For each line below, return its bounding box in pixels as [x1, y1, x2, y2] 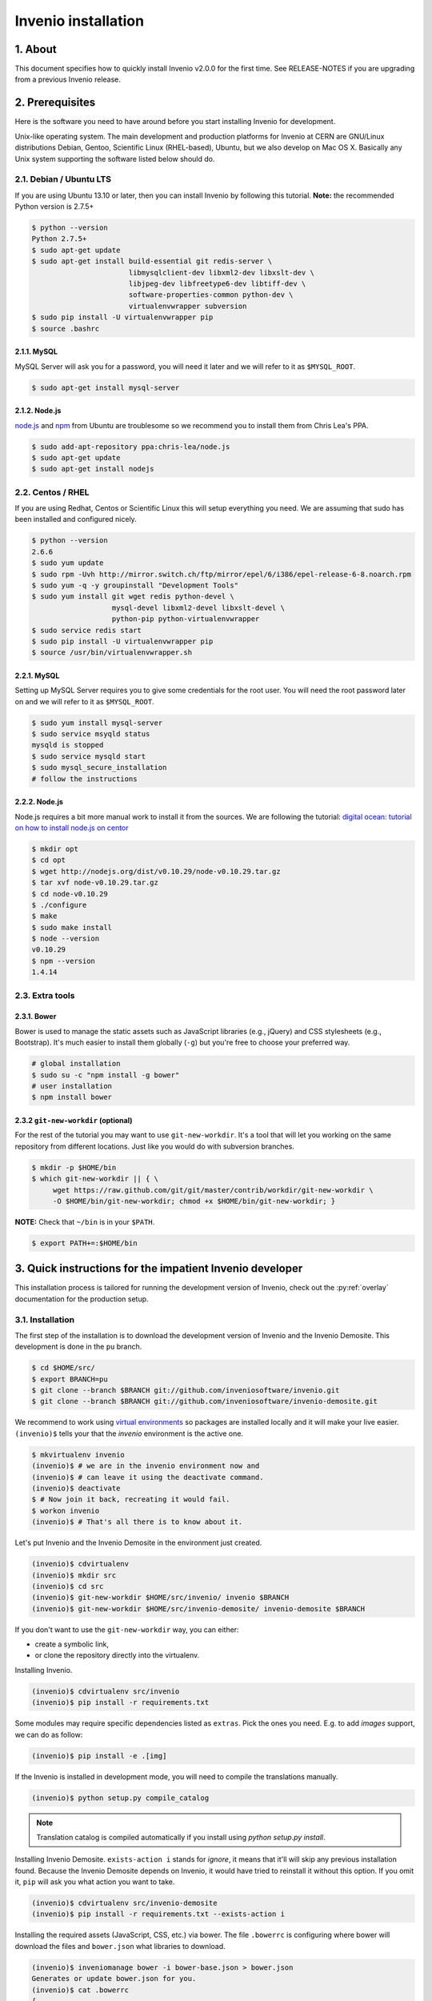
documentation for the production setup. [14, 1293, 149, 1304]
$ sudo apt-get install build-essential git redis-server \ [31, 257, 273, 266]
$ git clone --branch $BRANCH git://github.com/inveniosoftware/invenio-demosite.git [31, 1397, 378, 1406]
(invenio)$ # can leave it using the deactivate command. [31, 1473, 264, 1482]
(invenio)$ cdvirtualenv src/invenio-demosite [31, 1899, 218, 1908]
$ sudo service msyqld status [31, 729, 150, 739]
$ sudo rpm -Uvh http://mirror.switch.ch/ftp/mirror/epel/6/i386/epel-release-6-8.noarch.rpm [31, 569, 412, 579]
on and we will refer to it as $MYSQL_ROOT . [14, 696, 155, 706]
